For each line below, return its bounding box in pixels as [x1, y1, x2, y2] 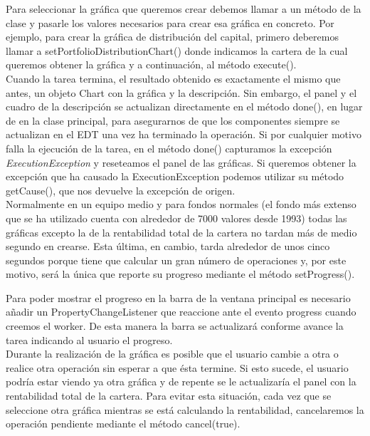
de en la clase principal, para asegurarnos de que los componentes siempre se [6, 113, 340, 128]
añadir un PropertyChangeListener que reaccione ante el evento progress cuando [6, 304, 356, 319]
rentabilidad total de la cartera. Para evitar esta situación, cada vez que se [6, 388, 332, 403]
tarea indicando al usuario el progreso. [6, 332, 173, 347]
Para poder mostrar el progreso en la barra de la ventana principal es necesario [6, 290, 351, 305]
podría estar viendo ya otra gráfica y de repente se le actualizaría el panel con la [6, 374, 356, 389]
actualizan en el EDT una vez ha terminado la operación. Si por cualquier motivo [6, 127, 361, 142]
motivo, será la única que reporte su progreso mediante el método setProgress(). [6, 266, 355, 281]
